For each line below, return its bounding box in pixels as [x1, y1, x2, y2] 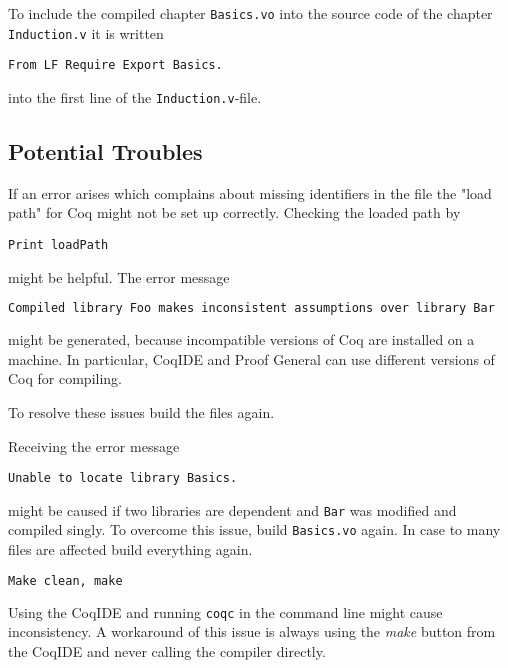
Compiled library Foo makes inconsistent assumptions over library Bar [8, 301, 495, 316]
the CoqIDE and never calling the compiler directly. [8, 640, 326, 661]
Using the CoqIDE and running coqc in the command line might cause [8, 601, 443, 622]
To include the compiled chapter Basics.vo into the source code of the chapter [8, 3, 493, 23]
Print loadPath [8, 238, 109, 253]
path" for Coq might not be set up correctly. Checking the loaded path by [8, 202, 461, 223]
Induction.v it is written [8, 22, 164, 43]
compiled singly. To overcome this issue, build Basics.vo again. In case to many [8, 519, 501, 540]
